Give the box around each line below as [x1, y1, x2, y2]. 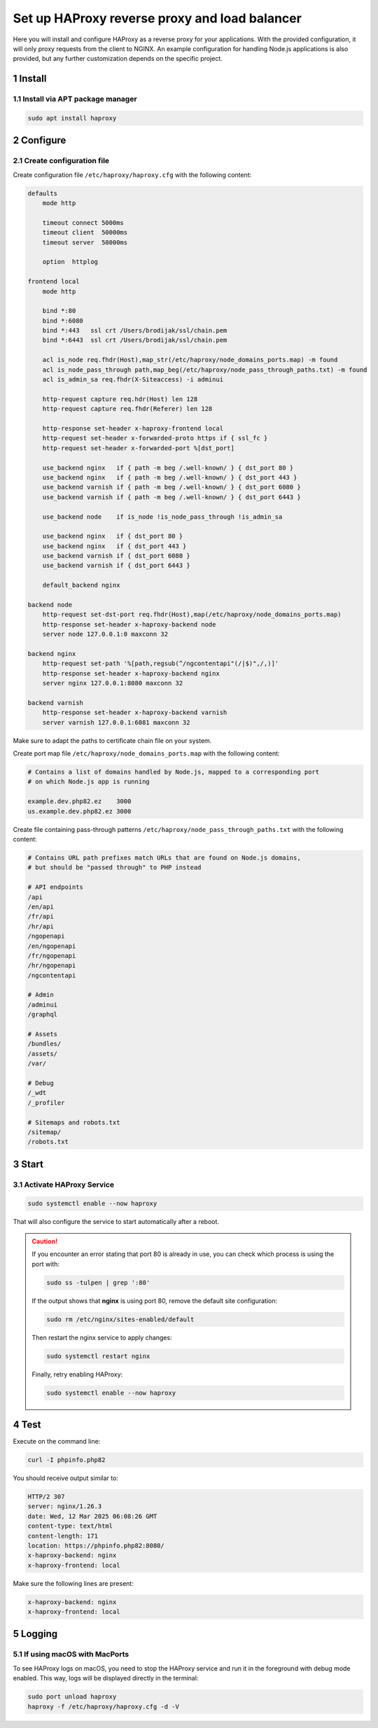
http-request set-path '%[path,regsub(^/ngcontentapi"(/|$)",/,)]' [42, 660, 279, 668]
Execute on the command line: [13, 1437, 101, 1446]
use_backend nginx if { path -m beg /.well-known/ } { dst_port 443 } [42, 473, 297, 481]
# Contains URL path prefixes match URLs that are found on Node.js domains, [27, 854, 301, 861]
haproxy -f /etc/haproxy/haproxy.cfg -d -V [27, 1702, 180, 1710]
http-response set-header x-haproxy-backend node [42, 620, 216, 628]
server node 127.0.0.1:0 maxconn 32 [42, 630, 168, 639]
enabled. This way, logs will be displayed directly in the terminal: [13, 1674, 199, 1682]
